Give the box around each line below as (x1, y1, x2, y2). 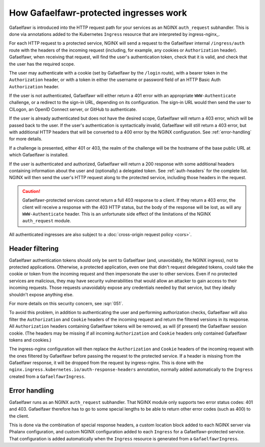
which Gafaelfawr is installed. (9, 152, 69, 158)
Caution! (22, 188, 41, 194)
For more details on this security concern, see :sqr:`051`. (9, 300, 124, 306)
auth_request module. (22, 218, 71, 224)
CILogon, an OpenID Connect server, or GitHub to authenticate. (9, 106, 137, 112)
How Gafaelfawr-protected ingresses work (9, 7, 187, 18)
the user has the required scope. (9, 61, 76, 67)
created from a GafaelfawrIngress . (9, 373, 86, 379)
